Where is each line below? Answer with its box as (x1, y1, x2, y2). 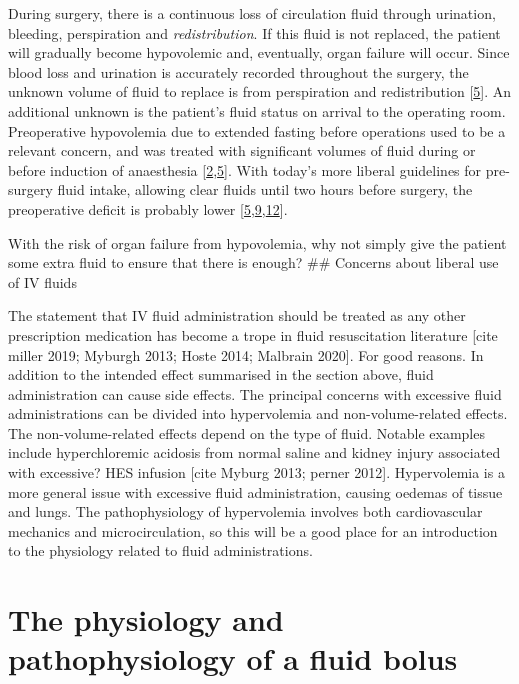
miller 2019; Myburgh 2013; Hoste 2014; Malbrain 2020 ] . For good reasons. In (8, 344, 484, 365)
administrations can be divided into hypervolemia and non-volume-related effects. (8, 403, 508, 424)
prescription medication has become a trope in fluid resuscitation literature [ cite (8, 324, 498, 345)
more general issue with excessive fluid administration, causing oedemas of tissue (8, 481, 503, 502)
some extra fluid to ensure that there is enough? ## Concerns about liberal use (8, 252, 499, 273)
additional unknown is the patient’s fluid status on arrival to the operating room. (8, 100, 506, 121)
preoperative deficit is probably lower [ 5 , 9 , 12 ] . (8, 198, 288, 219)
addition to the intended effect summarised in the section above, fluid (8, 364, 434, 385)
